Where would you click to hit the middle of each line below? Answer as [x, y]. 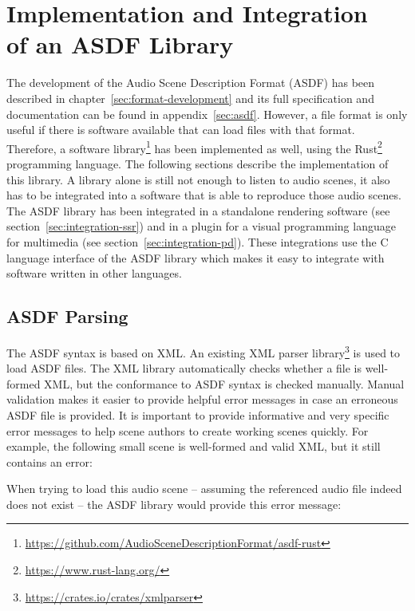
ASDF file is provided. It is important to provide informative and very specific [198, 414]
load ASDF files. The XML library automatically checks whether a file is [184, 368]
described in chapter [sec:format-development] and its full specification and [190, 98]
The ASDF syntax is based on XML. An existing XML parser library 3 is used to [204, 351]
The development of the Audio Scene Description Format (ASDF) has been [191, 83]
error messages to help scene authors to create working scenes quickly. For [188, 430]
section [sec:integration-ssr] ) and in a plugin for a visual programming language [201, 226]
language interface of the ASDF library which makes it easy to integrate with [196, 257]
